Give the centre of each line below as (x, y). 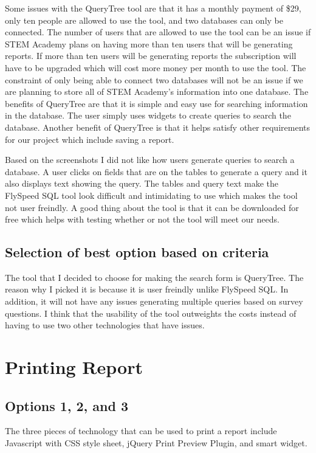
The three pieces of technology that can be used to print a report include (141, 431)
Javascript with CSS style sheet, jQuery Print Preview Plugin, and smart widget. (156, 443)
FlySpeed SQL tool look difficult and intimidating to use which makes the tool (151, 195)
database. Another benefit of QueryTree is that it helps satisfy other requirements (157, 127)
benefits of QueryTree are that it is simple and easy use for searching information (156, 103)
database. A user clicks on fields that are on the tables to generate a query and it (156, 171)
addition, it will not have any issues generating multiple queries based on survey (154, 301)
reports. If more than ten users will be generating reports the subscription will (151, 56)
